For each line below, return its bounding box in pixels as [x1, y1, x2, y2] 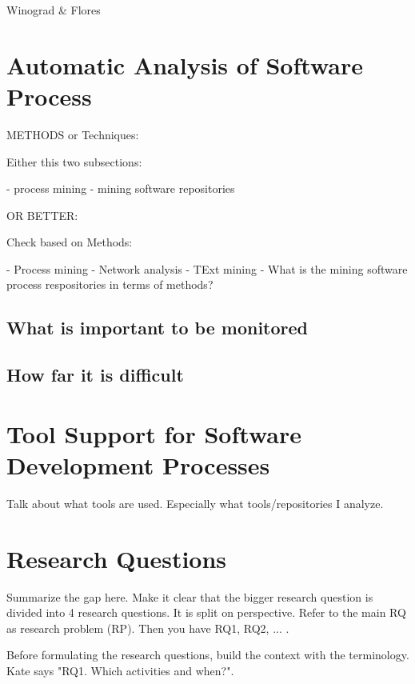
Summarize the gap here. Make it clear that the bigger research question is [6, 588, 373, 605]
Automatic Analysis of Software [6, 48, 363, 81]
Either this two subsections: [6, 153, 142, 170]
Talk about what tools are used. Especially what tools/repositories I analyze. [6, 494, 384, 511]
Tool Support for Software [6, 417, 301, 450]
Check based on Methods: [6, 234, 133, 250]
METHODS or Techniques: [6, 126, 139, 142]
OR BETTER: [6, 206, 78, 223]
